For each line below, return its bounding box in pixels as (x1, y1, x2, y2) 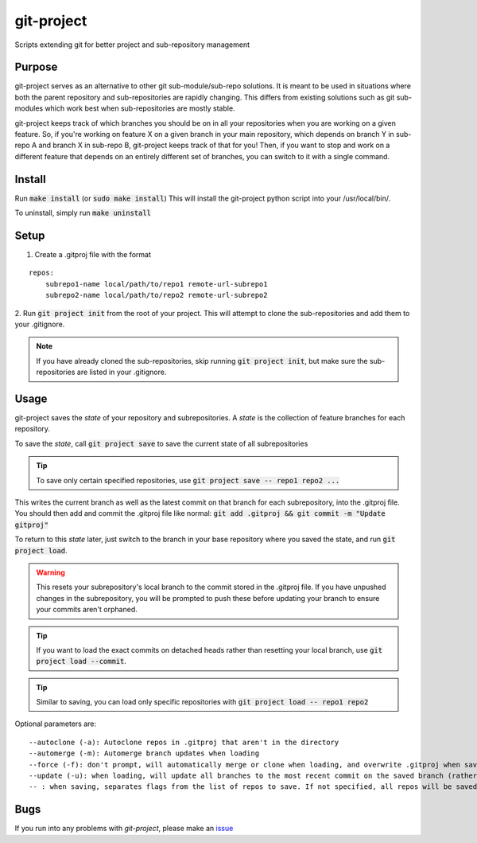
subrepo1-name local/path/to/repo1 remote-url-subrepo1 (45, 279, 268, 288)
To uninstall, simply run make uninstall (14, 208, 151, 218)
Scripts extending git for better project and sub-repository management (14, 40, 250, 49)
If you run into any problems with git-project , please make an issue (14, 824, 234, 833)
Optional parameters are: (14, 719, 97, 728)
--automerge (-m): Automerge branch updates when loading (29, 749, 260, 758)
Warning (36, 568, 65, 577)
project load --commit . (36, 657, 127, 666)
